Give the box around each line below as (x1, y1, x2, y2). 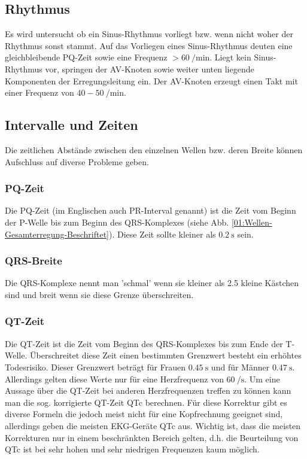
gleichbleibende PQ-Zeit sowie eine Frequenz (5, 51, 168, 63)
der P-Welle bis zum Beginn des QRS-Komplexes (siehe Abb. (5, 215, 229, 228)
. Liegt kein (209, 51, 251, 63)
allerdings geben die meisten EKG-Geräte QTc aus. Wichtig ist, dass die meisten (5, 419, 301, 431)
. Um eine (244, 372, 280, 385)
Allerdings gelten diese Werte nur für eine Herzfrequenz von (5, 372, 224, 385)
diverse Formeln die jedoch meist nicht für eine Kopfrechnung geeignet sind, (5, 408, 283, 420)
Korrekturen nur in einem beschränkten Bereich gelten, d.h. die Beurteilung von (5, 431, 299, 443)
